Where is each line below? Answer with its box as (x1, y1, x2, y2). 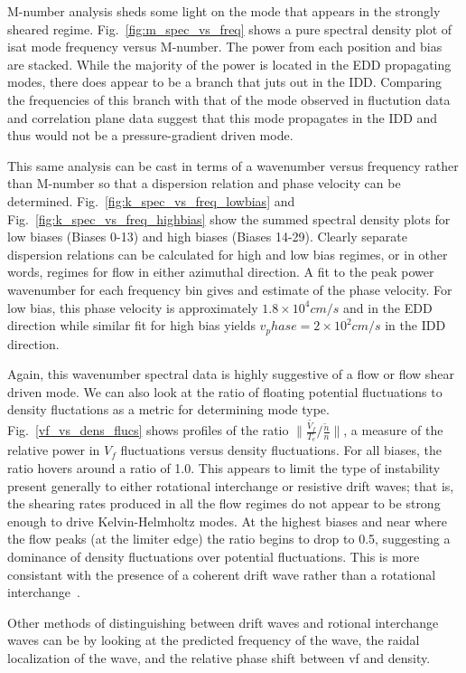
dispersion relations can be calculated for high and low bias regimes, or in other (7, 244, 448, 263)
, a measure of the (343, 421, 443, 440)
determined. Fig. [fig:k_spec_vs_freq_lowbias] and (7, 191, 295, 210)
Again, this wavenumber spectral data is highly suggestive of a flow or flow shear (7, 365, 454, 384)
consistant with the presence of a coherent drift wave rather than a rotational (7, 564, 436, 583)
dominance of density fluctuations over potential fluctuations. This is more (7, 547, 420, 565)
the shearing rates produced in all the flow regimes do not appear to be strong (7, 494, 441, 513)
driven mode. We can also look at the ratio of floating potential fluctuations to (7, 382, 443, 401)
